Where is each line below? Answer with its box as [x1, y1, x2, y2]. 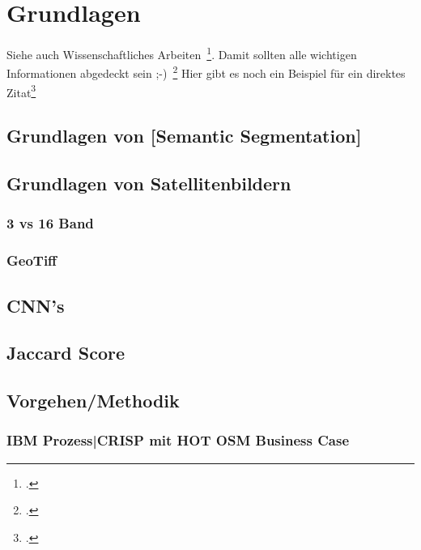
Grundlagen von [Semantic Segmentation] [6, 123, 362, 148]
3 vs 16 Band [6, 213, 94, 233]
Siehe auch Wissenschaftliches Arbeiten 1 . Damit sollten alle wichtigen [6, 44, 357, 62]
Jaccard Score [6, 340, 125, 365]
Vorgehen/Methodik [6, 388, 180, 413]
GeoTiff [6, 250, 57, 271]
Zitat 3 [6, 81, 36, 100]
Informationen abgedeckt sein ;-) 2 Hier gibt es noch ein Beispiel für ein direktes [6, 62, 406, 82]
